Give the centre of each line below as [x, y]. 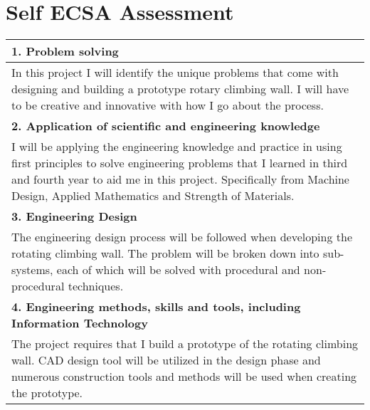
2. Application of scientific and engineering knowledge [166, 126]
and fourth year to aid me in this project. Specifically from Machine [180, 179]
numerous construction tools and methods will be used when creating [184, 377]
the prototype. [47, 393]
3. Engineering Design [74, 216]
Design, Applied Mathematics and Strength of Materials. [153, 196]
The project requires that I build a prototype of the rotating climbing [185, 344]
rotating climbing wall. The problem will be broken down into [165, 253]
